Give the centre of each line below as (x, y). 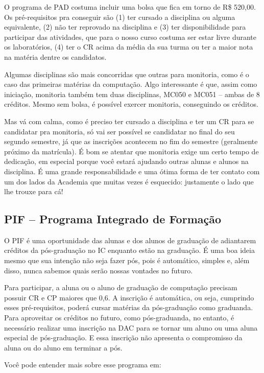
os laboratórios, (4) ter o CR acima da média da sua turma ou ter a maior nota (129, 47)
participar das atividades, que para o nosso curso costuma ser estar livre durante (130, 37)
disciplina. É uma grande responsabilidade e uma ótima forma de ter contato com (132, 171)
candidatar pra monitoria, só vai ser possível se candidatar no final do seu (119, 131)
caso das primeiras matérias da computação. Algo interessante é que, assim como (131, 84)
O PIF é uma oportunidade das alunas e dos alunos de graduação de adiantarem (130, 240)
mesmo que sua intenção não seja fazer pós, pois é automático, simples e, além (127, 260)
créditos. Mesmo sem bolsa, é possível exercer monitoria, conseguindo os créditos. (131, 104)
